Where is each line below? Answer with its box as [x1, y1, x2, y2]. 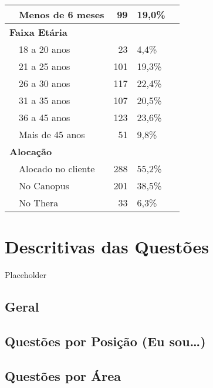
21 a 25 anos [19, 59, 70, 73]
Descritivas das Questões [5, 235, 209, 259]
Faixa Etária [9, 25, 67, 39]
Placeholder [5, 269, 47, 281]
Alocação [9, 145, 52, 158]
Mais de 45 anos [19, 128, 85, 141]
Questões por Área [5, 366, 121, 384]
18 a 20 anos [19, 42, 70, 56]
